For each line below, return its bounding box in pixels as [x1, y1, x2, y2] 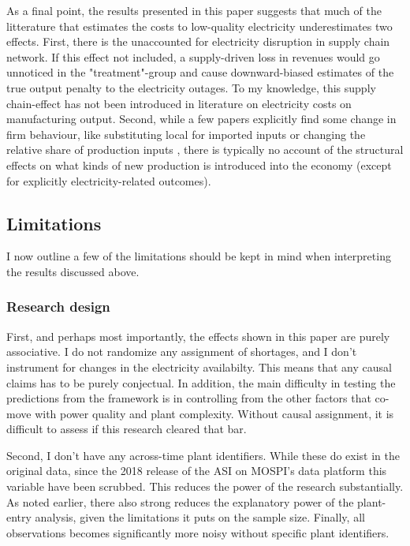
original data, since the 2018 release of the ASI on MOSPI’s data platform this [6, 462, 387, 479]
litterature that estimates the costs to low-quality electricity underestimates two [6, 17, 393, 34]
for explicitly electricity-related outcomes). [6, 172, 211, 189]
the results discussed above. [6, 263, 140, 279]
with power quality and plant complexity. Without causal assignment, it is [35, 405, 394, 421]
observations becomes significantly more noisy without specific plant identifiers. [6, 524, 389, 540]
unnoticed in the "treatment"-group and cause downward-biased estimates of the [6, 64, 394, 80]
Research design [6, 297, 110, 316]
